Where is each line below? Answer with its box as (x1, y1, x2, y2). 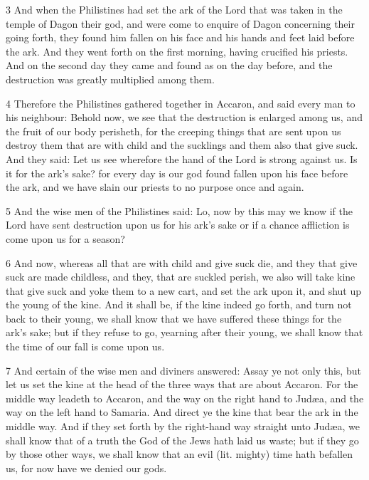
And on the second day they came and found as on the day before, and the (6, 58, 333, 73)
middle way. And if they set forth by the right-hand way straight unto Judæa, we (6, 419, 360, 434)
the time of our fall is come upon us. (6, 339, 165, 354)
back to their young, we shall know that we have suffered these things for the (6, 311, 342, 325)
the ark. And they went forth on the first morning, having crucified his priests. (6, 43, 348, 58)
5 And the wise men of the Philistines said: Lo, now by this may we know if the (6, 203, 353, 218)
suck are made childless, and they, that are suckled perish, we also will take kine (6, 269, 355, 284)
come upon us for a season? (6, 231, 125, 246)
